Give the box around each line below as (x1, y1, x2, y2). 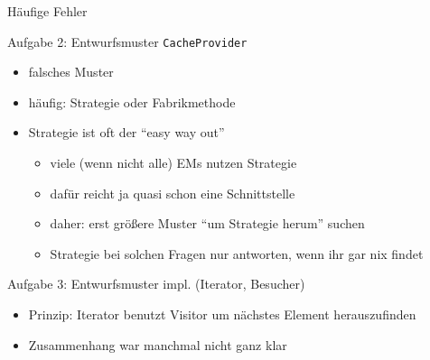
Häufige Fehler (7, 2, 88, 20)
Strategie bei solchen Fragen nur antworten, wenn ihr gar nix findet (50, 244, 424, 263)
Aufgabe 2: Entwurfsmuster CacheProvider (7, 32, 248, 51)
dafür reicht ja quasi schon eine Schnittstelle (50, 183, 295, 202)
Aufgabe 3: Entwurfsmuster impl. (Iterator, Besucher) (7, 274, 305, 293)
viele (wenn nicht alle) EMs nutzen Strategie (50, 153, 297, 172)
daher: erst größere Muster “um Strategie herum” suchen (50, 214, 365, 233)
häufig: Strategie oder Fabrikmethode (28, 92, 236, 111)
